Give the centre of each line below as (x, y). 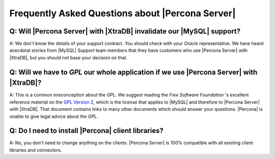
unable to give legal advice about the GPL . (54, 116)
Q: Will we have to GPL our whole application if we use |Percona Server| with (133, 72)
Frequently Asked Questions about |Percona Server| (123, 13)
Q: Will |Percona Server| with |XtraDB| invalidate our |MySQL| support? (125, 31)
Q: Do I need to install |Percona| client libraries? (87, 131)
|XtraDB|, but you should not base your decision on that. (68, 57)
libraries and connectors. (36, 150)
